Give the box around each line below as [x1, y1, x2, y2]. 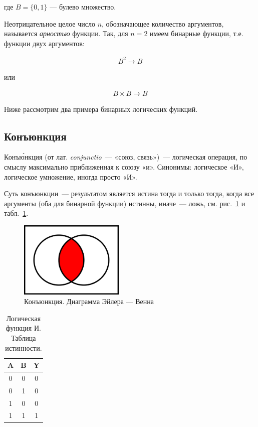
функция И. [6, 323, 41, 333]
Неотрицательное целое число [4, 18, 95, 29]
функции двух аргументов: [4, 38, 85, 48]
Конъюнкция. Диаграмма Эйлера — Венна [24, 296, 154, 307]
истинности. [5, 342, 42, 353]
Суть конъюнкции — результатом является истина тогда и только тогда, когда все [4, 188, 254, 199]
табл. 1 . [4, 208, 29, 218]
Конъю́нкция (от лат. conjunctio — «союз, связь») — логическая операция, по [4, 152, 247, 162]
